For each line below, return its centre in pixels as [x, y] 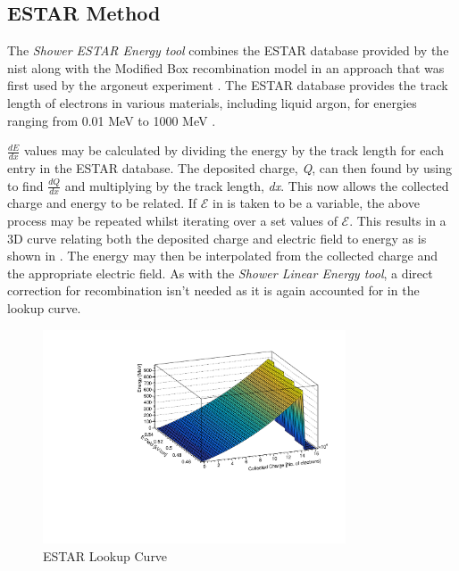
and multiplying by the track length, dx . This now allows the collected [257, 185]
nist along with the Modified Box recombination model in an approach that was [226, 67]
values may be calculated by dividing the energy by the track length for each [234, 150]
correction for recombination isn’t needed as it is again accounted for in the [213, 290]
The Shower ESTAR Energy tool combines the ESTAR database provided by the [228, 50]
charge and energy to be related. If [102, 203]
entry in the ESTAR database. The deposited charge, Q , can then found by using [229, 168]
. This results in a [398, 221]
